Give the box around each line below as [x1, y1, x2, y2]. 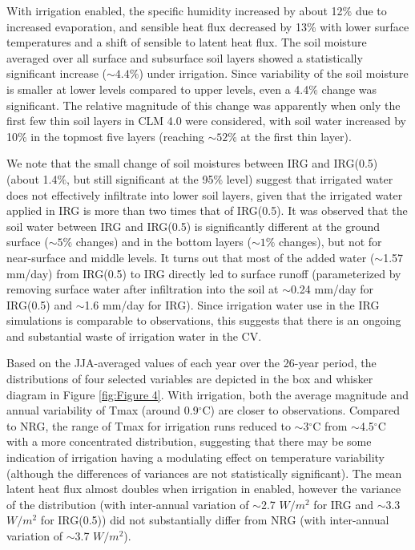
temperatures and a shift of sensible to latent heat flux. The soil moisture [6, 34, 367, 51]
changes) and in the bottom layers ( [75, 233, 252, 250]
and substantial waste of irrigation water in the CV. [6, 327, 262, 344]
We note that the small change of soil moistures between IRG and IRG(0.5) [6, 155, 378, 172]
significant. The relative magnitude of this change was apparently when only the [6, 96, 401, 113]
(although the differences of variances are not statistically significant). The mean [6, 464, 402, 481]
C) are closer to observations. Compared [202, 402, 401, 419]
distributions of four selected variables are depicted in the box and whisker [6, 370, 373, 387]
